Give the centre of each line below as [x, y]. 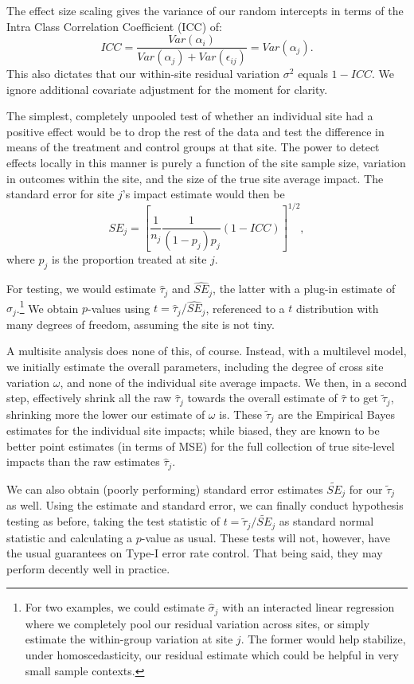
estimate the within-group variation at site [129, 639]
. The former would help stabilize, [323, 639]
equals [313, 74]
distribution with [338, 308]
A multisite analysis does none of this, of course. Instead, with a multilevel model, [207, 351]
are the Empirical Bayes [337, 414]
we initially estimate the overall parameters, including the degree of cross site [195, 366]
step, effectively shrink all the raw [89, 398]
